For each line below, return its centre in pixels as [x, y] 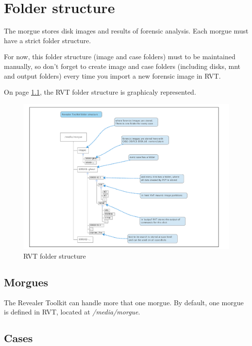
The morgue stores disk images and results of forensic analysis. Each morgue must [126, 31]
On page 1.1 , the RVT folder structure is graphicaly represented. [100, 92]
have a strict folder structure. [48, 40]
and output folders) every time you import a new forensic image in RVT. [112, 75]
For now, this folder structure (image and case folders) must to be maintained [120, 57]
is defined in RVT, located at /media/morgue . [72, 312]
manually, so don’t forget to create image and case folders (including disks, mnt [122, 66]
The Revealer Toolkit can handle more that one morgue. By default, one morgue [124, 302]
